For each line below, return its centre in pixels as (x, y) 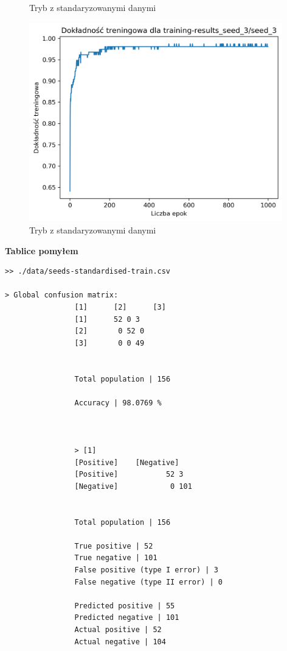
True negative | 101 (116, 558)
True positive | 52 (114, 546)
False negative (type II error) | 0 (148, 582)
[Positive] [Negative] (127, 462)
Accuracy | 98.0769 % (118, 403)
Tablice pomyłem (42, 250)
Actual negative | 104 (120, 642)
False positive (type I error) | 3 (146, 570)
